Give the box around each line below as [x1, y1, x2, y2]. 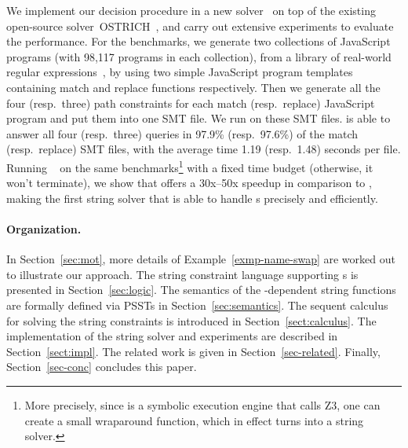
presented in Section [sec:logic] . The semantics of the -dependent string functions [6, 281, 396, 298]
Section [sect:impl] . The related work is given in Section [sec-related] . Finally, [6, 343, 381, 359]
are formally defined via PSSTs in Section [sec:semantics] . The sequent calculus [6, 296, 388, 313]
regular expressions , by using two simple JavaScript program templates [6, 64, 353, 80]
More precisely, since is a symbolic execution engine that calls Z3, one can [24, 396, 381, 413]
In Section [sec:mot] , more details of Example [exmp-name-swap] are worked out [6, 251, 395, 267]
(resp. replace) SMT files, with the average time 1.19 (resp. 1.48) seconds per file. [6, 141, 401, 157]
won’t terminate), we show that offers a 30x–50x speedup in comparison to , [6, 174, 372, 191]
